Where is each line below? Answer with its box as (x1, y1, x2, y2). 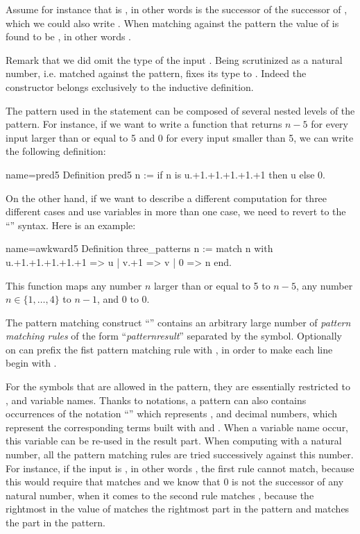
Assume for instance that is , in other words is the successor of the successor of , (6, 2, 348, 16)
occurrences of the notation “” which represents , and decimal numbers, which (6, 406, 338, 421)
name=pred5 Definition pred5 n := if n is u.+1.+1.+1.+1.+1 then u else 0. (6, 167, 325, 181)
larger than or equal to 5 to (153, 278, 271, 292)
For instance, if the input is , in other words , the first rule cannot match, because (6, 460, 354, 475)
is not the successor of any (232, 474, 344, 489)
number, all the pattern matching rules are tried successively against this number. (6, 447, 354, 462)
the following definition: (6, 144, 106, 158)
